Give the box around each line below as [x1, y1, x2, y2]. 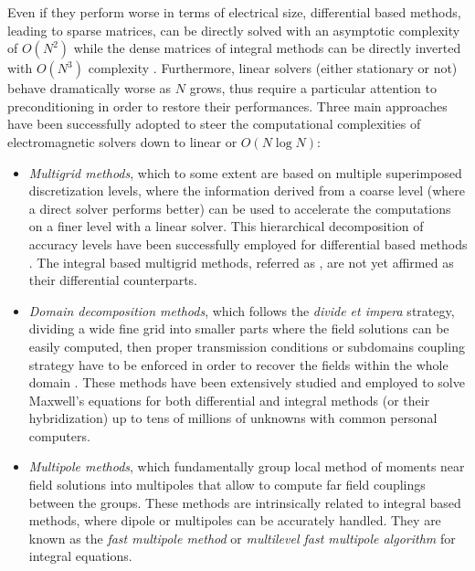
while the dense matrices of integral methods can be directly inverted [73, 38, 461, 58]
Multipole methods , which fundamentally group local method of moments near [28, 457, 465, 476]
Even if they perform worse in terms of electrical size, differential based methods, [7, 3, 461, 21]
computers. [28, 426, 90, 445]
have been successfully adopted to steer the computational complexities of [7, 114, 421, 133]
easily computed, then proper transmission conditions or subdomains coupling [28, 336, 465, 355]
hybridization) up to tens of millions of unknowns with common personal [28, 408, 438, 428]
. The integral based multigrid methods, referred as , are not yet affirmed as [28, 252, 454, 271]
